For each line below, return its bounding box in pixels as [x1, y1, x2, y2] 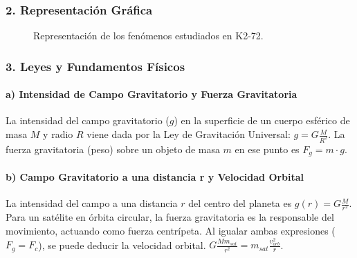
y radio [43, 127, 73, 141]
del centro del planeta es [188, 196, 292, 210]
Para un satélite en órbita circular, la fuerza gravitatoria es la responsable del [6, 210, 334, 224]
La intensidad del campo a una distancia [6, 196, 178, 210]
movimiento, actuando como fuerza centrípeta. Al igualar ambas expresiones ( [6, 223, 336, 237]
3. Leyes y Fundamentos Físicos [6, 57, 185, 75]
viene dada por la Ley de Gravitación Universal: [86, 127, 291, 141]
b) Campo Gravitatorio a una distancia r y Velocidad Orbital [6, 169, 304, 183]
